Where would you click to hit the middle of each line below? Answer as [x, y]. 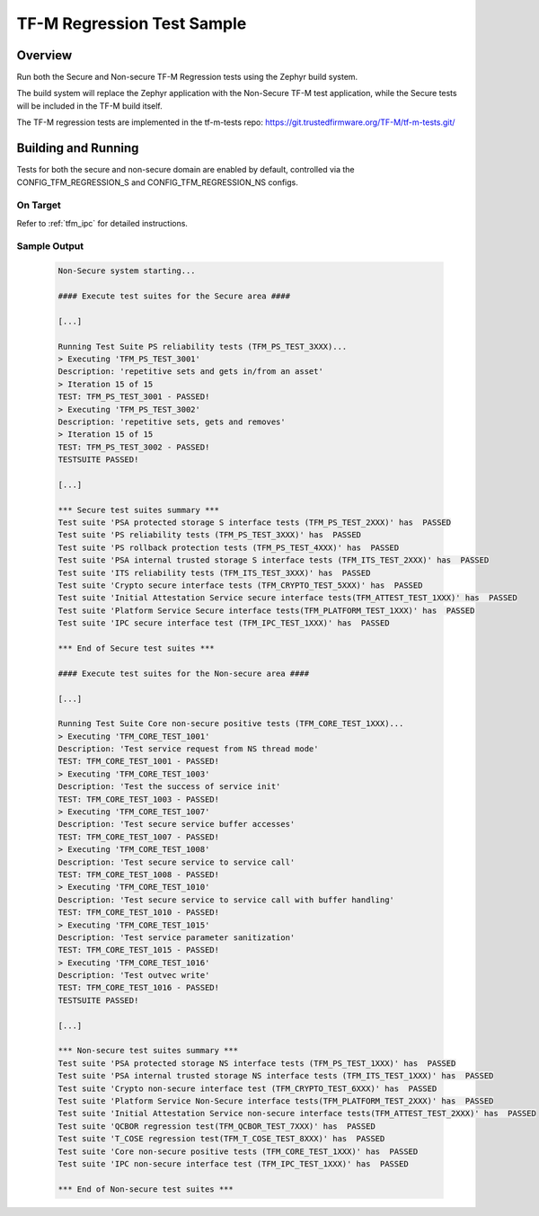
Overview [44, 55]
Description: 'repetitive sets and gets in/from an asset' [190, 372]
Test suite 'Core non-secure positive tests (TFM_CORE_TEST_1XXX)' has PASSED [238, 1151]
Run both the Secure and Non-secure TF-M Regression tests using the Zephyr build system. [187, 77]
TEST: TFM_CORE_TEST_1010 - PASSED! [139, 913]
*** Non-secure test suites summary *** [148, 1051]
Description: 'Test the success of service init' [169, 787]
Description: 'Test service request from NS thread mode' [188, 749]
